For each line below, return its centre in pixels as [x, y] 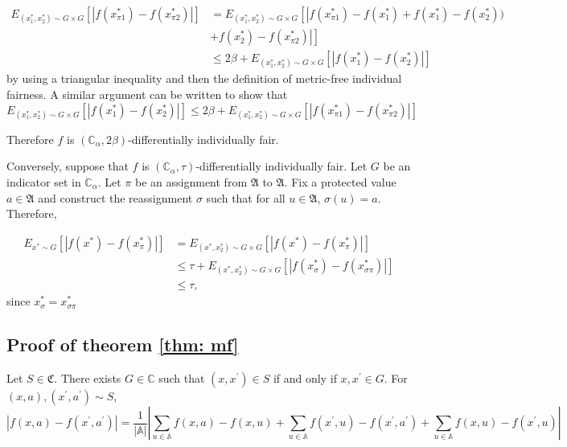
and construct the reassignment [115, 197]
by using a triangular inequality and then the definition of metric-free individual [204, 78]
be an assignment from [191, 182]
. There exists [88, 378]
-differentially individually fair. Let [281, 166]
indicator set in [44, 182]
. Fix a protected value [340, 182]
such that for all [246, 197]
